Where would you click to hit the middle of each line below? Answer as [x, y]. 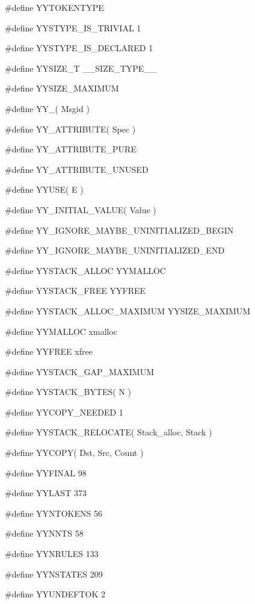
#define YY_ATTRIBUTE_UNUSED [77, 169]
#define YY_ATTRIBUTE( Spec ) [70, 129]
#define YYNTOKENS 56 [54, 513]
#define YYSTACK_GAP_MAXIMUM [80, 371]
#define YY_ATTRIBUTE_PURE [71, 149]
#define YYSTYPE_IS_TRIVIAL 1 [73, 27]
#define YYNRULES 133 [52, 554]
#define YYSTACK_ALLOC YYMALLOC [85, 270]
